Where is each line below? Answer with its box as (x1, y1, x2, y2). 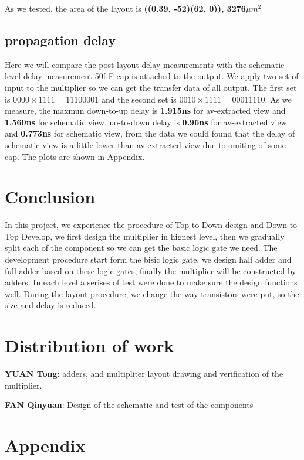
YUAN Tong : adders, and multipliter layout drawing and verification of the (5, 367, 283, 380)
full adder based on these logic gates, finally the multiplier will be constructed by (5, 264, 296, 277)
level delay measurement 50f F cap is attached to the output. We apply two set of (5, 70, 299, 82)
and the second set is (101, 93, 177, 105)
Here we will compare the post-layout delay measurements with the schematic (5, 58, 285, 70)
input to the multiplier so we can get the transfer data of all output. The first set (5, 81, 297, 93)
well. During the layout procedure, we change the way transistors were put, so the (5, 287, 299, 299)
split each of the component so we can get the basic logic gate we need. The (5, 241, 278, 254)
